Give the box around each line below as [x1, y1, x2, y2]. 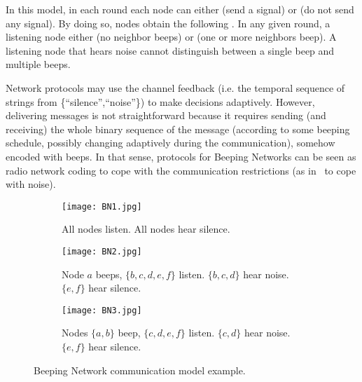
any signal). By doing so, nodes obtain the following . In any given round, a [6, 15, 330, 30]
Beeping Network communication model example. [34, 362, 246, 377]
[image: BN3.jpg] [62, 305, 142, 315]
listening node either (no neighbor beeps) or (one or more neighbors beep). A [6, 29, 337, 44]
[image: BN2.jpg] [62, 246, 142, 257]
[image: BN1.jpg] [62, 201, 142, 212]
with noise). [6, 177, 56, 191]
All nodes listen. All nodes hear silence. [62, 221, 230, 236]
